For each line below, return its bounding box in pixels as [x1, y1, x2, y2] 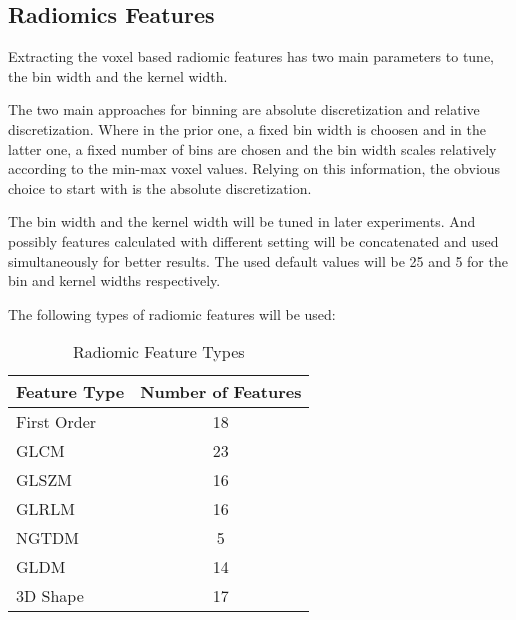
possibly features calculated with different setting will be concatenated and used [8, 230, 499, 251]
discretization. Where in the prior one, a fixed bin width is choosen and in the [8, 118, 486, 139]
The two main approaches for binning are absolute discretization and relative [8, 99, 480, 120]
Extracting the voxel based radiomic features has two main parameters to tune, [8, 46, 495, 67]
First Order [16, 410, 97, 434]
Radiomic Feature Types [72, 340, 245, 364]
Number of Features [140, 380, 302, 404]
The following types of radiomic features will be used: [8, 303, 336, 324]
